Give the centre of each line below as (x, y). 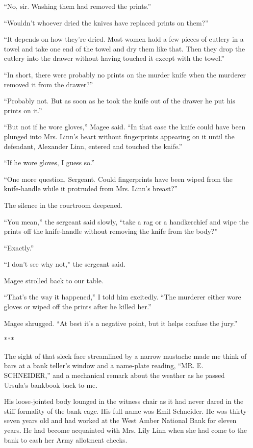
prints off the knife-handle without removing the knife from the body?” (111, 231)
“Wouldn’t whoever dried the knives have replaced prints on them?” (106, 22)
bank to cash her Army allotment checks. (66, 439)
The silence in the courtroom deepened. (63, 205)
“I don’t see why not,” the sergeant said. (65, 264)
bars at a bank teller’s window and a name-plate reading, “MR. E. (104, 365)
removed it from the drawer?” (49, 84)
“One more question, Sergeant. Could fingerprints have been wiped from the (118, 179)
